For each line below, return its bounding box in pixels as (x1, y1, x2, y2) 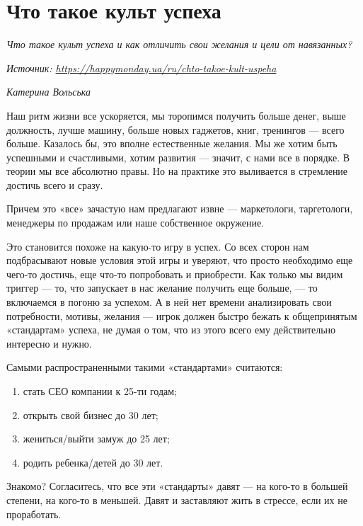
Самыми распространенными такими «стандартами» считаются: (6, 360, 283, 375)
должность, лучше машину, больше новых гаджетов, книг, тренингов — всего (6, 122, 345, 137)
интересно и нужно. (6, 336, 92, 350)
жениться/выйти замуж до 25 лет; (23, 431, 170, 446)
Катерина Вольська (6, 84, 91, 99)
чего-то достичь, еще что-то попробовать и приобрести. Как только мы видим (6, 266, 343, 281)
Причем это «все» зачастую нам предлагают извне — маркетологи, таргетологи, (6, 201, 353, 216)
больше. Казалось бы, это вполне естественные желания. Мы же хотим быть (6, 136, 338, 151)
